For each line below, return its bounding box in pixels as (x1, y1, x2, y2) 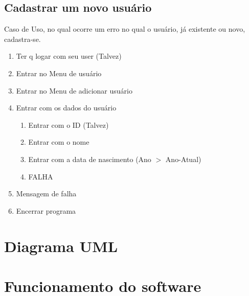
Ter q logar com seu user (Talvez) (16, 51, 122, 61)
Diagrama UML (4, 235, 118, 256)
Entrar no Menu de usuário (16, 67, 102, 78)
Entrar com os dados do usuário (16, 102, 117, 113)
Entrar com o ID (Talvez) (28, 119, 109, 130)
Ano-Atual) (165, 153, 201, 164)
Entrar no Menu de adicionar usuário (16, 85, 132, 96)
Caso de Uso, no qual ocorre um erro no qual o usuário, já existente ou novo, (4, 24, 245, 34)
